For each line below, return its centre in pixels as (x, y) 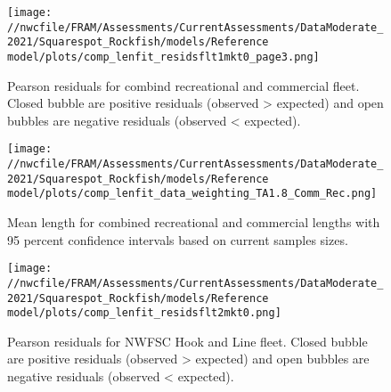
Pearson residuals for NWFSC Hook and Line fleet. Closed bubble (187, 341)
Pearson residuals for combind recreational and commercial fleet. (183, 85)
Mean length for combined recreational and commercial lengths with (194, 222)
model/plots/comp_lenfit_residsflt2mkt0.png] (144, 313)
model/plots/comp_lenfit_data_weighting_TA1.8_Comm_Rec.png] (192, 194)
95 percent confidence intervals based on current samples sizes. (178, 239)
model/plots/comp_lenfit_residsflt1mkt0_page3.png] (163, 57)
